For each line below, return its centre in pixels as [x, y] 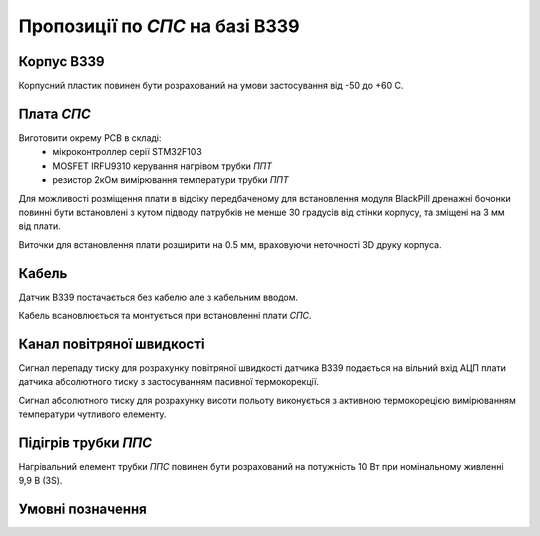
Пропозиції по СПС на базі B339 [159, 26]
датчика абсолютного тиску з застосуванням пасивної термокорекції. [169, 382]
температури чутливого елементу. [92, 414]
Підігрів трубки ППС [85, 442]
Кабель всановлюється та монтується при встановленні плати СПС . [165, 315]
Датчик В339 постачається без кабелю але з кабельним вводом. [158, 297]
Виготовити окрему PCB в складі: [90, 137]
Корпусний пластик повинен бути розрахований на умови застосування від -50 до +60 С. [211, 86]
